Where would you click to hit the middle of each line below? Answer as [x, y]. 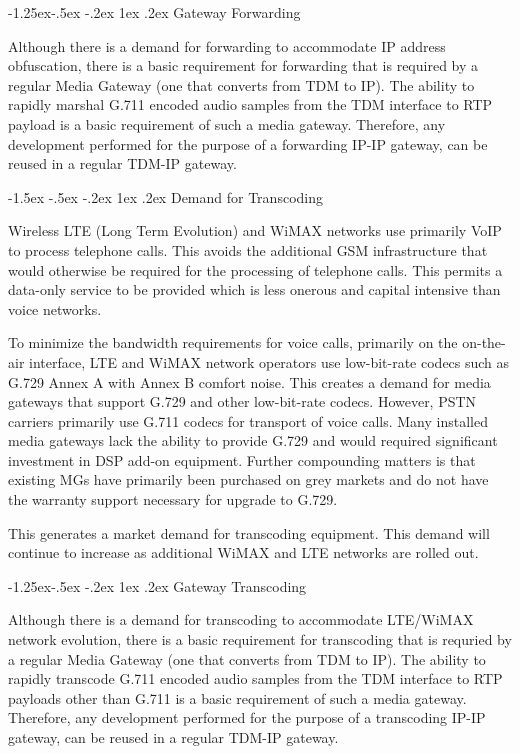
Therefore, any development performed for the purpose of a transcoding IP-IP [247, 717]
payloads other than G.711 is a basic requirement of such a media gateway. [237, 697]
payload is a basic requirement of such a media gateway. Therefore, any [227, 123]
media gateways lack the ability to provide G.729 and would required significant [253, 440]
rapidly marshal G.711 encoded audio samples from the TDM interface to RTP [250, 104]
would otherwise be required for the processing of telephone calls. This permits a [255, 269]
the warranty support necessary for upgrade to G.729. [173, 499]
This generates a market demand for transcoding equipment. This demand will [249, 532]
